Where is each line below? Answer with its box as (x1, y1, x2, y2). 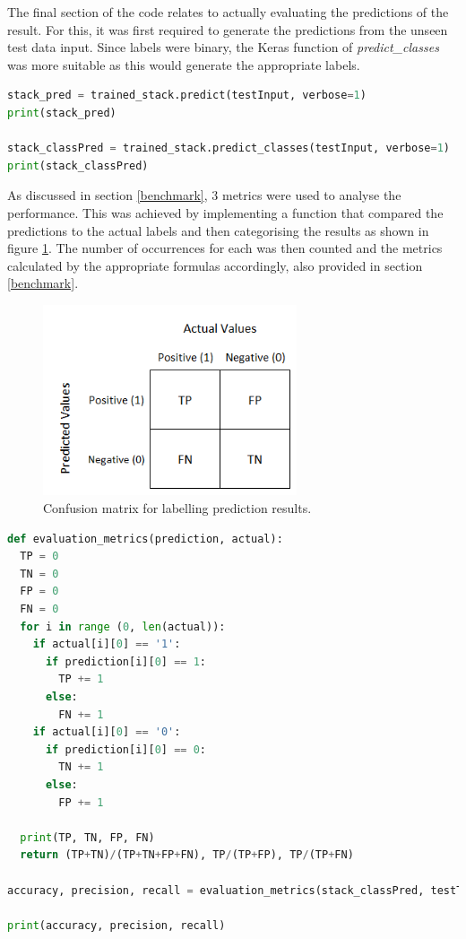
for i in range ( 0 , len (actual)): (20, 620, 226, 633)
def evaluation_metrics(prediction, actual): (7, 532, 283, 545)
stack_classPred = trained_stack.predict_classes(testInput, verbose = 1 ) (7, 142, 451, 155)
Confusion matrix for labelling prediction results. (43, 499, 312, 517)
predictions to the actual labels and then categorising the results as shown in (7, 221, 429, 239)
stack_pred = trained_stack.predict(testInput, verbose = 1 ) (7, 89, 367, 102)
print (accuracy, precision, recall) (7, 918, 226, 932)
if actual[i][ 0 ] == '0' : (32, 726, 181, 739)
